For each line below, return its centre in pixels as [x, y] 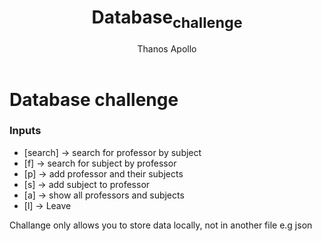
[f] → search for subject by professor [100, 163]
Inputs [25, 131]
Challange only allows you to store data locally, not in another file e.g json [161, 225]
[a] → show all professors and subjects [104, 195]
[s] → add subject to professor [87, 184]
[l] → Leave [47, 205]
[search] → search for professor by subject [112, 152]
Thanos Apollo [167, 48]
